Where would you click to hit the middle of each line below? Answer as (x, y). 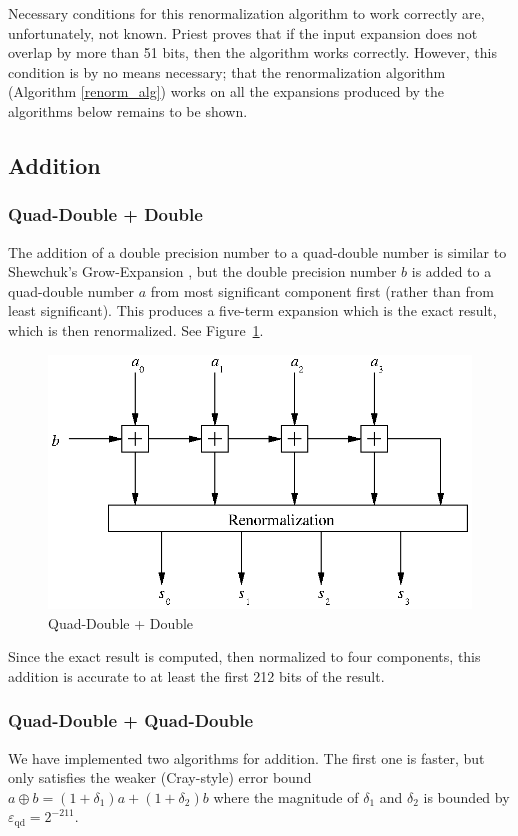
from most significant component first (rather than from (322, 290)
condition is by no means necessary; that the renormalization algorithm (227, 71)
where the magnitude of (286, 796)
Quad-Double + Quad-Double (131, 720)
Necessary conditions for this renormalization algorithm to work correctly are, (246, 13)
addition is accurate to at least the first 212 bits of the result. (196, 675)
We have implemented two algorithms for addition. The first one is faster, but (246, 757)
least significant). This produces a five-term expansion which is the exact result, (252, 310)
